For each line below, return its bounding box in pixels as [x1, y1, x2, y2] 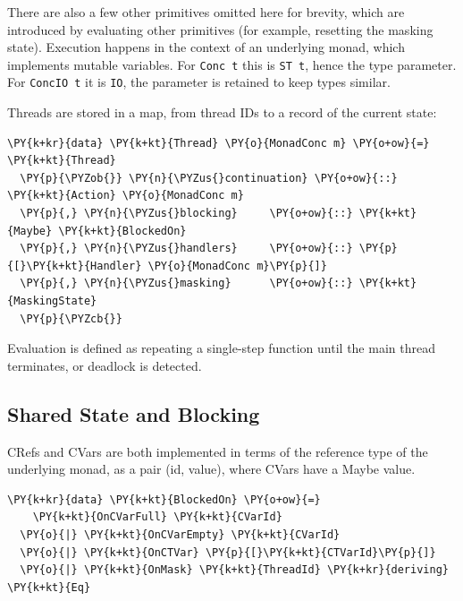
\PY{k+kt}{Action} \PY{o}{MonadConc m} [7, 189, 244, 202]
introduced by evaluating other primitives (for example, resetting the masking [7, 20, 434, 39]
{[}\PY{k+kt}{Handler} [7, 259, 142, 272]
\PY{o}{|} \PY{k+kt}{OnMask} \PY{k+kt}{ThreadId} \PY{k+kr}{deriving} [20, 563, 449, 577]
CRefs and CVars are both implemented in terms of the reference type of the [7, 442, 428, 460]
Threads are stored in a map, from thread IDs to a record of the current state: [7, 103, 437, 122]
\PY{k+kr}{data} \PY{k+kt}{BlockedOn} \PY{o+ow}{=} [7, 493, 321, 506]
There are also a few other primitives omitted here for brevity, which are [7, 3, 405, 21]
